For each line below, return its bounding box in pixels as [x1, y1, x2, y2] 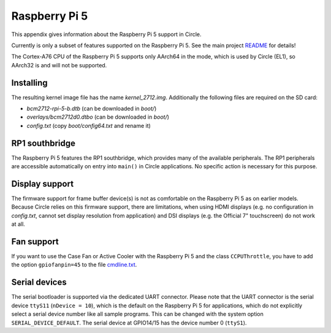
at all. [11, 220, 26, 228]
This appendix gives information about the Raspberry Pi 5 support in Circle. [11, 31, 202, 38]
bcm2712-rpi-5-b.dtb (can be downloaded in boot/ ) [26, 105, 157, 113]
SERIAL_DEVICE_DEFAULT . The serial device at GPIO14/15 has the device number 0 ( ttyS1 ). [11, 319, 247, 326]
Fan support [11, 236, 59, 247]
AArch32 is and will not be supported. [11, 61, 107, 69]
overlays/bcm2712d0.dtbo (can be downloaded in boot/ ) [26, 113, 170, 121]
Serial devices [11, 277, 67, 288]
